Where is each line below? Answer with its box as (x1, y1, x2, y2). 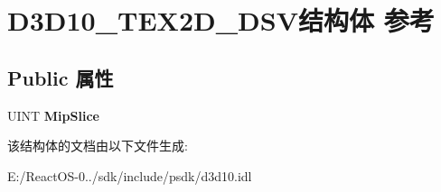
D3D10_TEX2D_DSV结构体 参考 (7, 2, 435, 39)
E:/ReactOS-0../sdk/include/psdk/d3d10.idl (7, 166, 252, 185)
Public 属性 (7, 63, 114, 91)
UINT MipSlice (7, 105, 99, 124)
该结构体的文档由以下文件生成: (7, 136, 188, 155)
